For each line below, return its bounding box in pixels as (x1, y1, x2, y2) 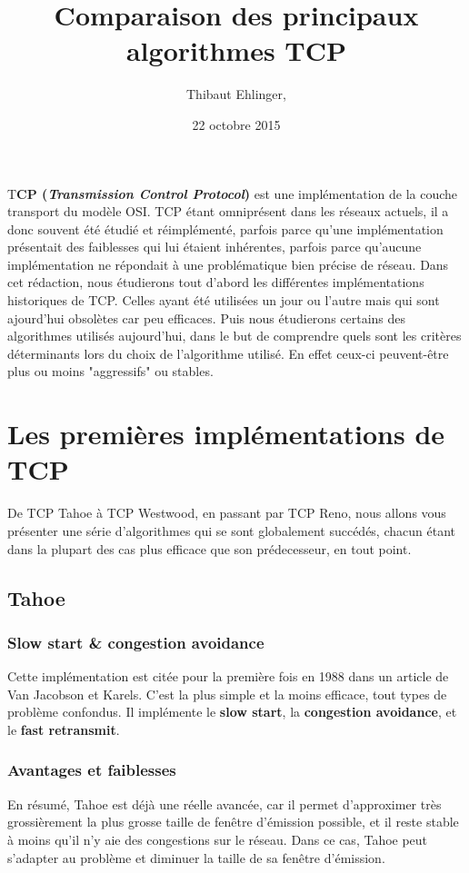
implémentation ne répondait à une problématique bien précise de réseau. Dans (7, 254, 449, 273)
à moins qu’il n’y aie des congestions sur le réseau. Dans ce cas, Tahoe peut (7, 829, 428, 848)
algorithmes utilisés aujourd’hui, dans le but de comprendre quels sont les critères (7, 326, 462, 345)
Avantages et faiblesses (7, 759, 176, 781)
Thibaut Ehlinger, (186, 84, 286, 104)
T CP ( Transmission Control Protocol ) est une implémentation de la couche (7, 184, 458, 203)
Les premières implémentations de (7, 415, 445, 452)
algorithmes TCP (125, 32, 347, 69)
